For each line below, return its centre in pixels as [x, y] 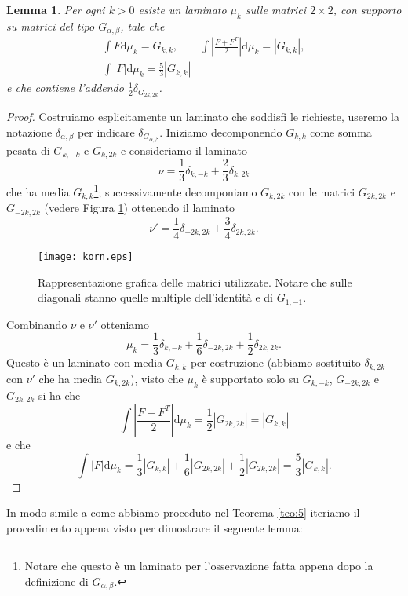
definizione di [56, 581]
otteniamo [125, 324]
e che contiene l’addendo [65, 88]
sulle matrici [276, 9]
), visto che [157, 378]
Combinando [37, 324]
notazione [29, 132]
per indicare [106, 132]
